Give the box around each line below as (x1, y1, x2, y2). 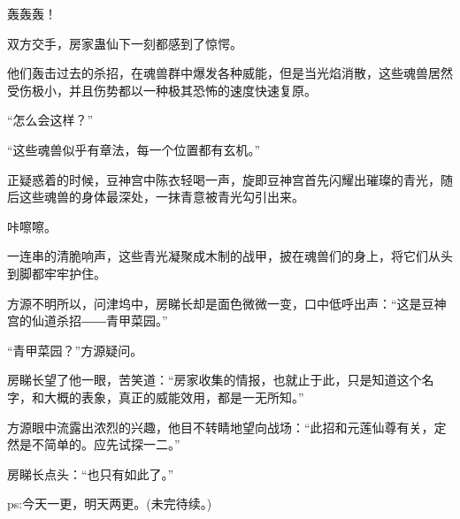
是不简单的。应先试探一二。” (19, 435, 180, 454)
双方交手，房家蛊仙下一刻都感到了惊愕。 (7, 34, 242, 52)
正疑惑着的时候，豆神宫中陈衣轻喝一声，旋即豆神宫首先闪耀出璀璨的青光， (7, 170, 441, 188)
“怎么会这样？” (7, 111, 94, 129)
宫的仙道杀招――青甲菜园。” (7, 311, 168, 330)
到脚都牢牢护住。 (7, 263, 106, 282)
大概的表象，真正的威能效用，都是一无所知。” (43, 387, 304, 406)
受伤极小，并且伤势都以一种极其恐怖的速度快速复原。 (7, 80, 317, 99)
